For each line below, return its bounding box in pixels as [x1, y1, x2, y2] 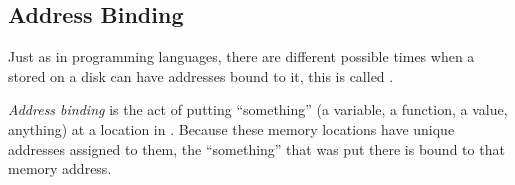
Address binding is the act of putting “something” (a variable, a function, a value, [8, 99, 508, 120]
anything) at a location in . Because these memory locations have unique [8, 118, 455, 139]
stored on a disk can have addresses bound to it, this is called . [8, 65, 394, 86]
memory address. [8, 158, 112, 179]
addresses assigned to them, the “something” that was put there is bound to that [8, 138, 505, 159]
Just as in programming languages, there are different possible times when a [8, 46, 475, 67]
